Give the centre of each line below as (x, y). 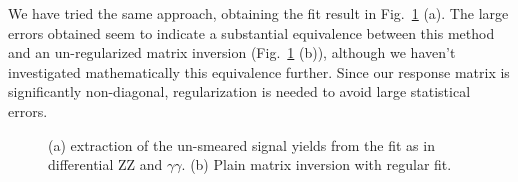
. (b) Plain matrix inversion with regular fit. (316, 164)
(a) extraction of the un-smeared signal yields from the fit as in (241, 144)
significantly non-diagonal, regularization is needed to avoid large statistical (239, 91)
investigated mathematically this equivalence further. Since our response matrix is (259, 71)
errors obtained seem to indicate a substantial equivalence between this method (251, 32)
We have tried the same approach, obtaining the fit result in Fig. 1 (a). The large (258, 13)
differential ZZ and (105, 164)
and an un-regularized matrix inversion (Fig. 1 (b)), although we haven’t (232, 52)
